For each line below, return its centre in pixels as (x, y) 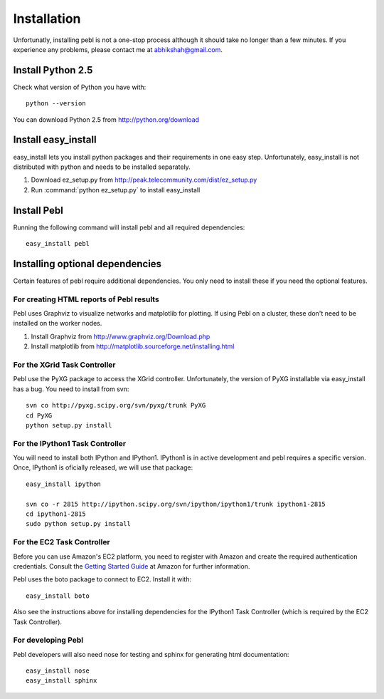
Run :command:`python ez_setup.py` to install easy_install (116, 190)
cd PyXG (39, 415)
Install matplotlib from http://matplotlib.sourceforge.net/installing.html (133, 346)
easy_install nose (58, 671)
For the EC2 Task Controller (62, 542)
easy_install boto (58, 596)
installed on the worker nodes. (58, 323)
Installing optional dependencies (87, 264)
